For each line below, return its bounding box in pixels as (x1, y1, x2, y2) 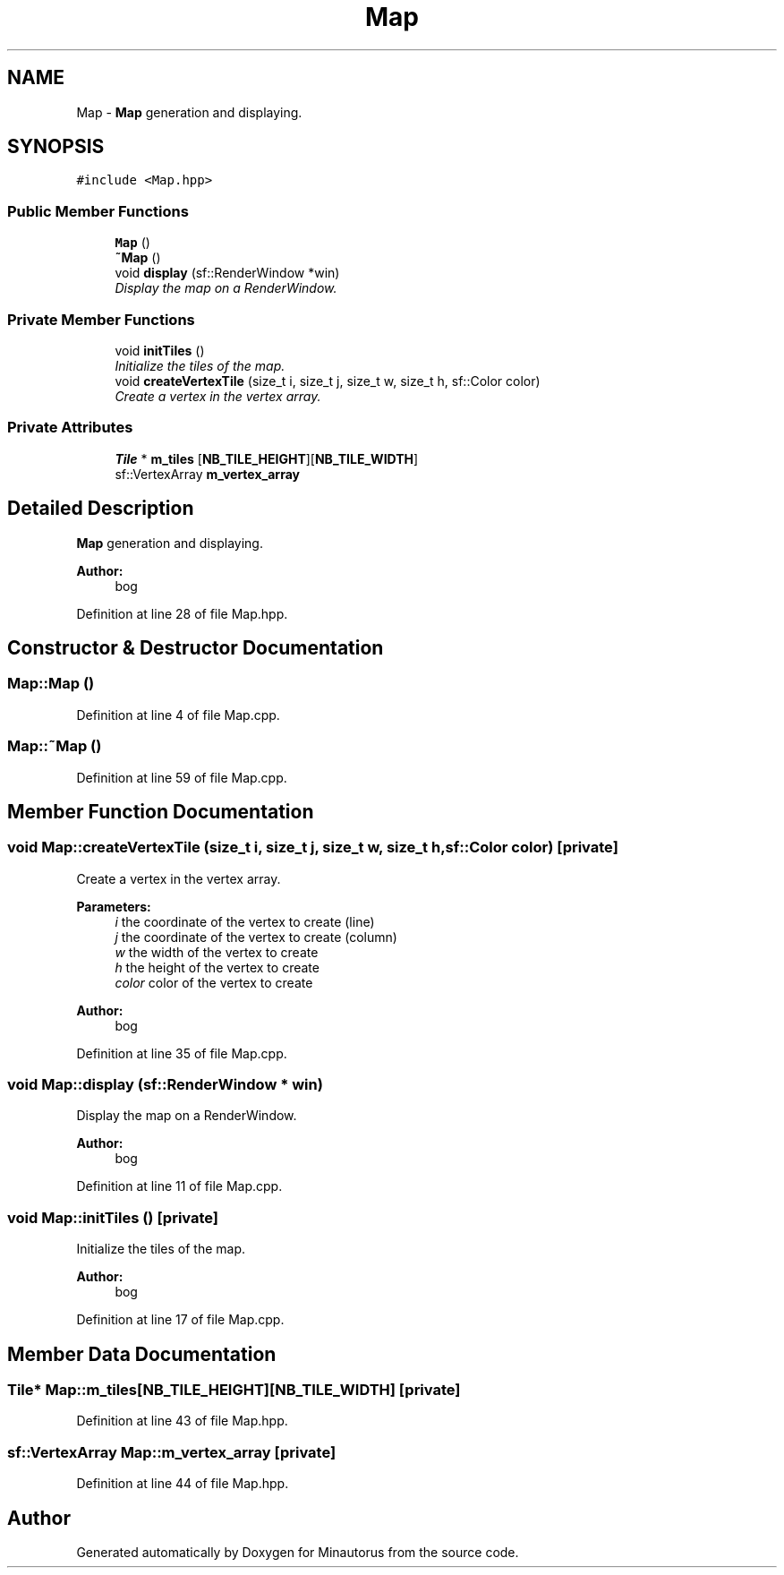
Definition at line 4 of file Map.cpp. (76, 706, 280, 723)
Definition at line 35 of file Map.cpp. (76, 1045, 287, 1061)
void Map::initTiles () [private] (7, 1208, 219, 1227)
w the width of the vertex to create (115, 944, 319, 960)
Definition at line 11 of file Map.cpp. (76, 1178, 283, 1194)
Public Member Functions (7, 201, 189, 220)
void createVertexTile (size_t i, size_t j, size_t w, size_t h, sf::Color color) (115, 372, 541, 389)
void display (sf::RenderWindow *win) (115, 265, 340, 281)
